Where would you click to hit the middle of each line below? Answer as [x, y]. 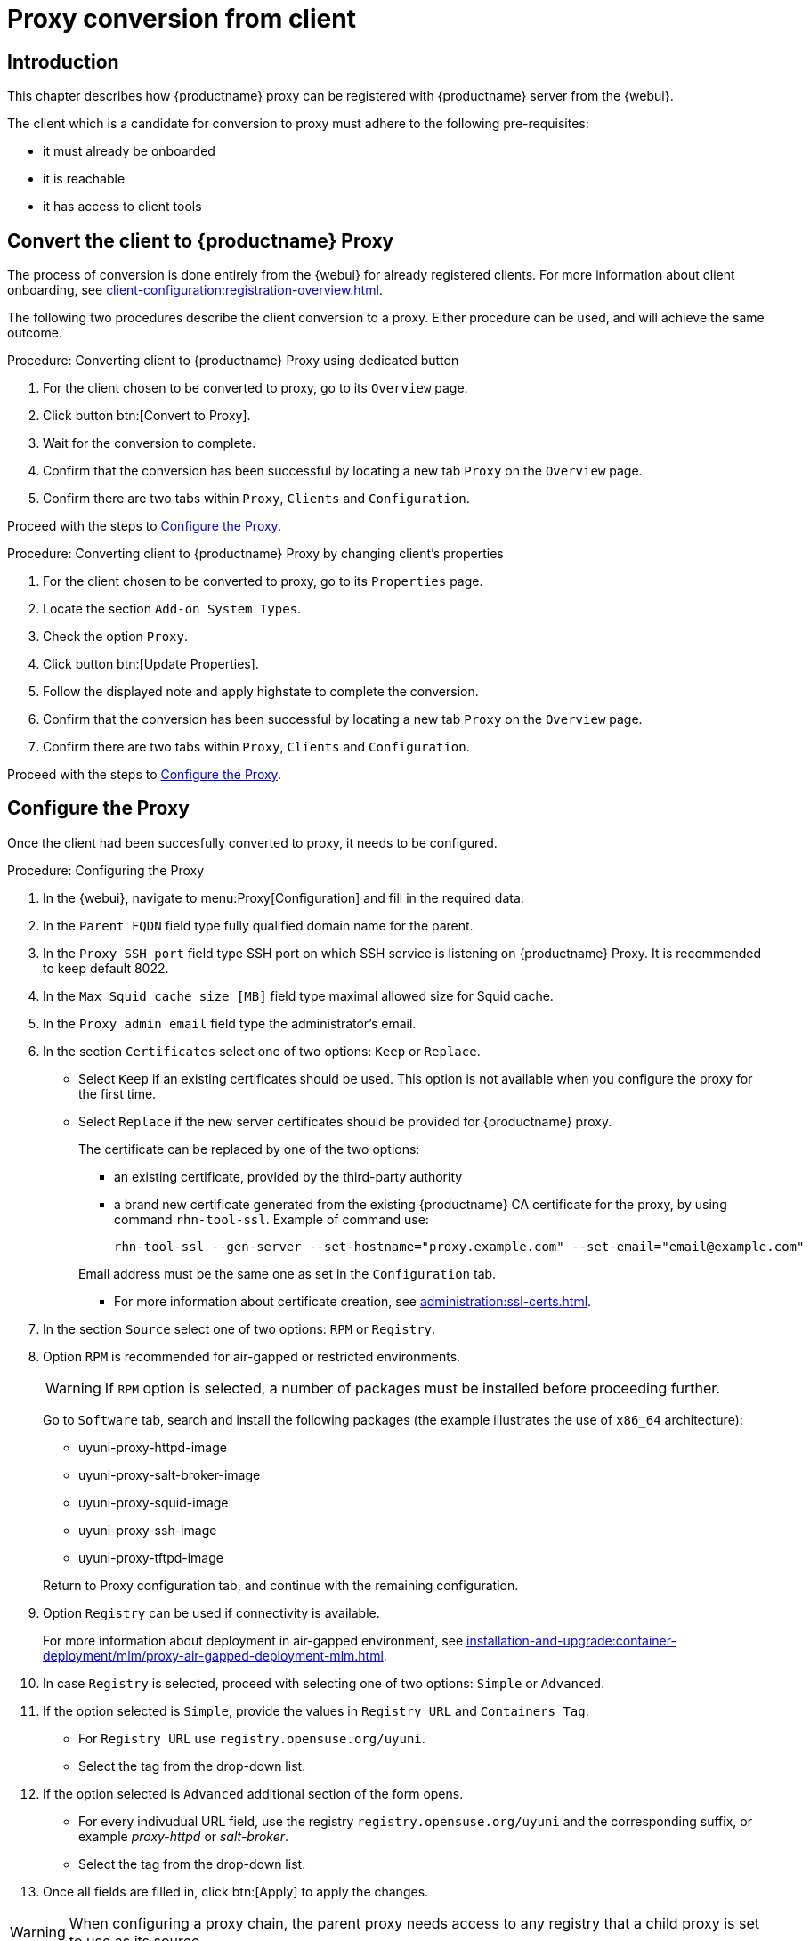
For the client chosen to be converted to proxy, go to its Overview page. [255, 388]
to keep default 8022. [106, 968]
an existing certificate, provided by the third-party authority [288, 1176]
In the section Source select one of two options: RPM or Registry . [239, 1328]
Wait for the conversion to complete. [150, 443]
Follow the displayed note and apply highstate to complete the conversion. [261, 692]
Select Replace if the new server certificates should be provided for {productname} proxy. [345, 1121]
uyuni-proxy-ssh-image [148, 1530]
